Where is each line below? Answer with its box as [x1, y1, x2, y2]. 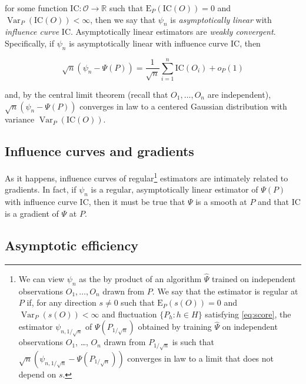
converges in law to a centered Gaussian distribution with [79, 100, 287, 112]
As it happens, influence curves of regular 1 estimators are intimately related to [5, 170, 288, 184]
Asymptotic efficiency [5, 236, 138, 254]
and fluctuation [102, 307, 157, 320]
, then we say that [90, 13, 156, 25]
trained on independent [212, 272, 296, 284]
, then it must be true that [88, 196, 185, 208]
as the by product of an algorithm [79, 272, 202, 284]
